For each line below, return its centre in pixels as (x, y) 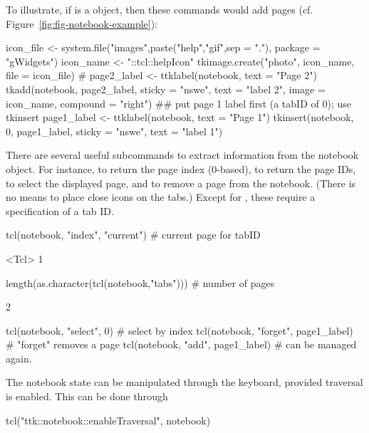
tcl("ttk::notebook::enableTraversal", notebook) (108, 420)
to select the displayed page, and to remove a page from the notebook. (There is (181, 183)
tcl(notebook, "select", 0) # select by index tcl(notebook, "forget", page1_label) (180, 330)
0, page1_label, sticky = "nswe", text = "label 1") (114, 131)
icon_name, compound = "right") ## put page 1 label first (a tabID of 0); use (178, 103)
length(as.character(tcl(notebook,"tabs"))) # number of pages (140, 282)
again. (19, 358)
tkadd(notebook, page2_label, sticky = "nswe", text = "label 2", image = (166, 89)
